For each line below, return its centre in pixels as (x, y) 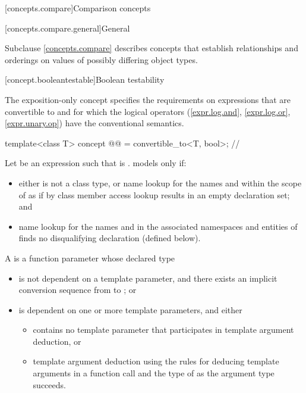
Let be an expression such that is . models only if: (96, 163)
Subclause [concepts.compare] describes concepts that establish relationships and (152, 48)
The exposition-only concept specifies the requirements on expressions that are (148, 99)
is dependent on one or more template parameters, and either (130, 309)
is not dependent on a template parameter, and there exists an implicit (148, 278)
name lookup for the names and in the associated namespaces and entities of (158, 226)
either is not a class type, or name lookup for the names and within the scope (160, 183)
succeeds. (49, 384)
